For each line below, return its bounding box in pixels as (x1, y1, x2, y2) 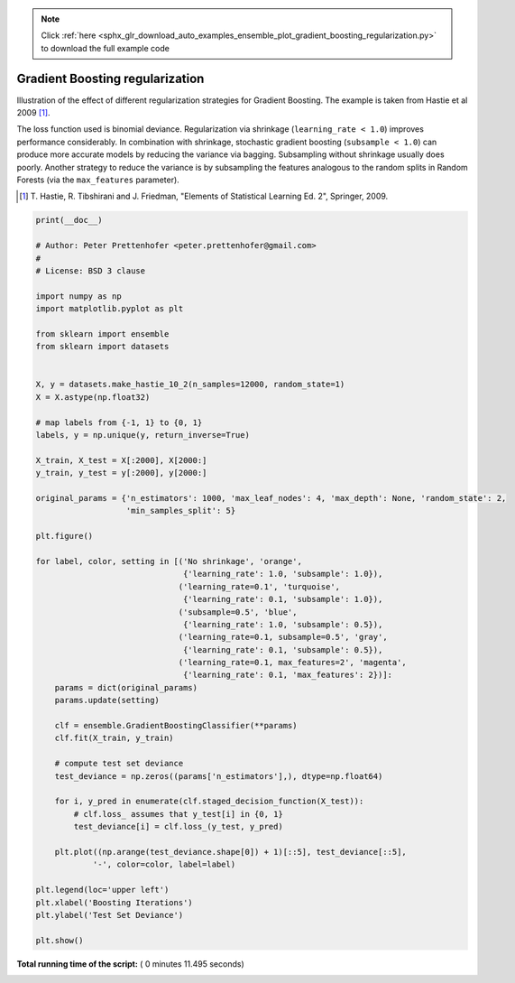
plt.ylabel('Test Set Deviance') (35, 910, 184, 920)
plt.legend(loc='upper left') (35, 885, 170, 895)
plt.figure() (35, 531, 94, 542)
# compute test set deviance (54, 758, 184, 769)
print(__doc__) (35, 215, 103, 226)
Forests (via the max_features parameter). (16, 174, 179, 185)
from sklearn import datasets (35, 341, 170, 352)
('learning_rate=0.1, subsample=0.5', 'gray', (178, 632, 388, 643)
